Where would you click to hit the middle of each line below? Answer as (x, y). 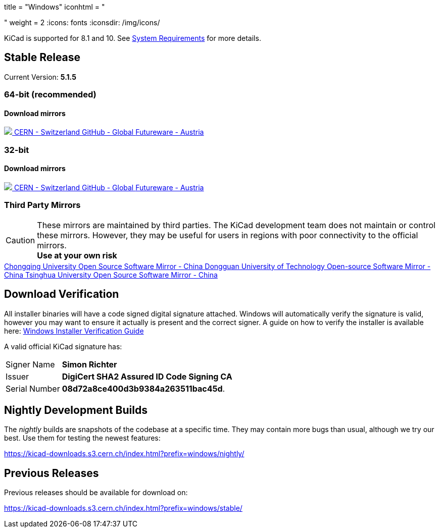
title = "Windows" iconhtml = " (55, 7)
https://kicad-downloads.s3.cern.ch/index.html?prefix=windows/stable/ (123, 508)
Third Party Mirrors (42, 205)
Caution (20, 240)
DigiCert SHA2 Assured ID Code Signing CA (147, 376)
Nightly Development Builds (76, 410)
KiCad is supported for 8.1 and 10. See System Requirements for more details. (133, 38)
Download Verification (62, 294)
